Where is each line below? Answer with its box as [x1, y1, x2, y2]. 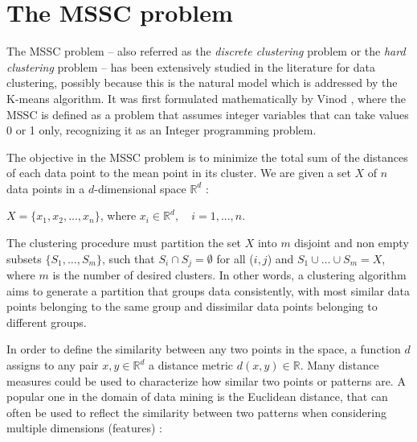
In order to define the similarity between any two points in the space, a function [6, 341, 401, 357]
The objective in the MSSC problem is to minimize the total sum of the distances [6, 148, 408, 165]
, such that [101, 250, 155, 266]
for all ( [216, 250, 254, 266]
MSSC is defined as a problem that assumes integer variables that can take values [6, 105, 409, 122]
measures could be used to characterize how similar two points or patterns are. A [6, 372, 406, 389]
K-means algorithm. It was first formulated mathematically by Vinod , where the [6, 89, 406, 106]
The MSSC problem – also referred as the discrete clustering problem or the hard [6, 43, 406, 60]
